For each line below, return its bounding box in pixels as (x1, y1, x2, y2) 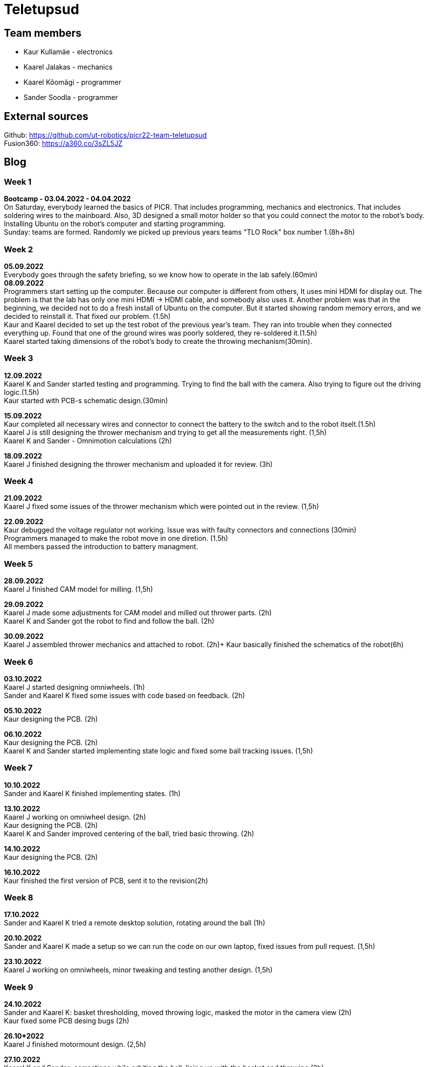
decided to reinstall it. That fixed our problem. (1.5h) (4, 312, 171, 320)
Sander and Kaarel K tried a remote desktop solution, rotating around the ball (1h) (4, 919, 265, 927)
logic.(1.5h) (4, 388, 40, 396)
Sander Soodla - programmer (24, 93, 118, 102)
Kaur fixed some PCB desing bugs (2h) (4, 1017, 129, 1025)
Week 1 (4, 176, 32, 187)
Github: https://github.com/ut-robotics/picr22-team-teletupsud (4, 131, 207, 140)
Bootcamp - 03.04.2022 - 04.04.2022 (4, 194, 131, 203)
